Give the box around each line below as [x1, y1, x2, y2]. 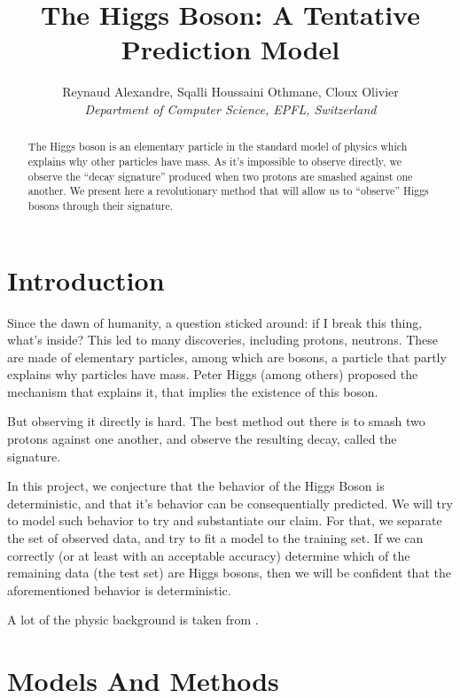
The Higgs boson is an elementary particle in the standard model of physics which [27, 139, 408, 154]
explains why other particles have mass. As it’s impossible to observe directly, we [27, 153, 402, 168]
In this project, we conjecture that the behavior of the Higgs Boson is [7, 477, 385, 495]
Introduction [7, 261, 165, 298]
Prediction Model [121, 31, 340, 67]
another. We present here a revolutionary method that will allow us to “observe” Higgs [27, 183, 429, 198]
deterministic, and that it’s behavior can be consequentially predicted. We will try [7, 493, 453, 512]
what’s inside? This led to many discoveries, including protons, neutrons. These [7, 330, 439, 349]
